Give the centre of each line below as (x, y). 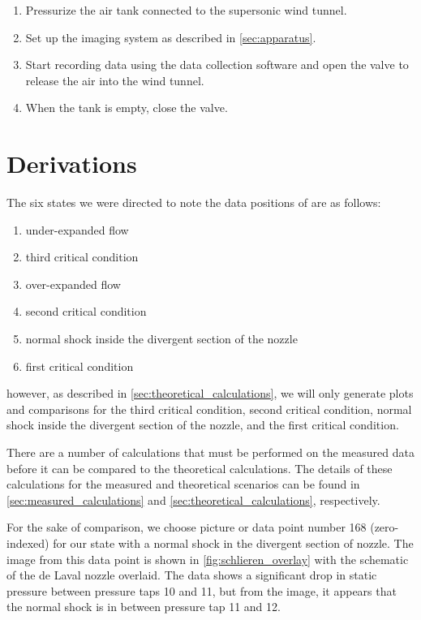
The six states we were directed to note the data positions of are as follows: (194, 202)
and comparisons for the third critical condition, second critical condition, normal (209, 409)
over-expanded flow (73, 284)
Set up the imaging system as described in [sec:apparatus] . (171, 37)
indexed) (28, 543)
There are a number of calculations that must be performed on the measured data (210, 452)
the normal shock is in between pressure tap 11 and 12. (144, 607)
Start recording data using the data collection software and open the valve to (217, 65)
